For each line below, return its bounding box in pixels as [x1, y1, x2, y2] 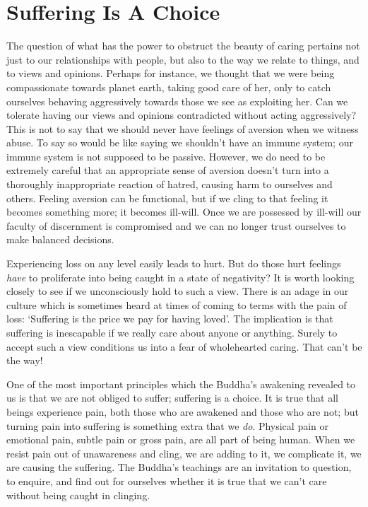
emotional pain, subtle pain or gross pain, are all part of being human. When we [6, 432, 355, 447]
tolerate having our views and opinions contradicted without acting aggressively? [6, 107, 357, 122]
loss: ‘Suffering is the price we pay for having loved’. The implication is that [6, 311, 333, 326]
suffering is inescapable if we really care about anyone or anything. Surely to [6, 325, 338, 339]
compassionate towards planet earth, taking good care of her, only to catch [6, 79, 331, 94]
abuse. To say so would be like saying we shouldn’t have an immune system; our [6, 135, 353, 150]
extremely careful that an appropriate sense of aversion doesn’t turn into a [6, 163, 329, 177]
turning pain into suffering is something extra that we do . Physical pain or [6, 418, 329, 433]
